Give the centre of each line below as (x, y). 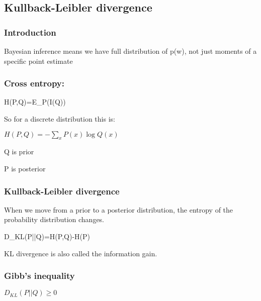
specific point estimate (38, 61)
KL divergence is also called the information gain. (81, 253)
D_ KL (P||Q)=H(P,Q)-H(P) (47, 236)
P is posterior (25, 168)
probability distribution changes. (54, 219)
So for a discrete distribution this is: (60, 119)
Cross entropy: (34, 83)
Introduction (30, 32)
